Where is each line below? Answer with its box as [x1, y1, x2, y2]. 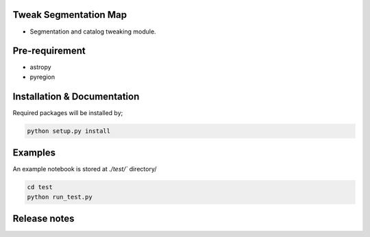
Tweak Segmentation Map [12, 9, 127, 21]
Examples [12, 147, 56, 159]
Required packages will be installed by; [12, 108, 123, 116]
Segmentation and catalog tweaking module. [29, 27, 157, 36]
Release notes [12, 212, 75, 224]
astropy [29, 63, 51, 71]
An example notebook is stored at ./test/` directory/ [12, 165, 157, 173]
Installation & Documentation [12, 90, 140, 102]
